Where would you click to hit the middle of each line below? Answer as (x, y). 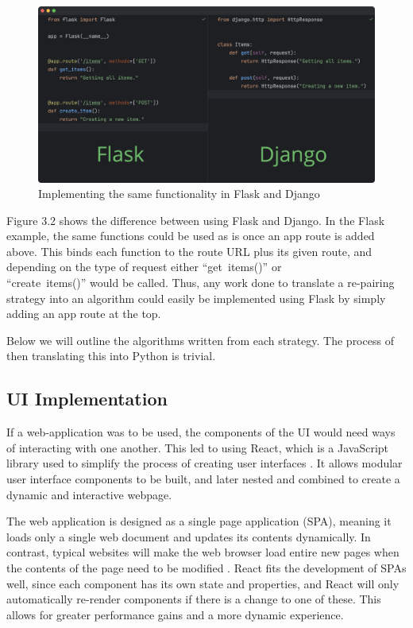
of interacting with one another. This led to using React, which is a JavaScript (198, 447)
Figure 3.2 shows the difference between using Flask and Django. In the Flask (196, 220)
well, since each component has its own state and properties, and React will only (203, 583)
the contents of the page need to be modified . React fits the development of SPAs (206, 568)
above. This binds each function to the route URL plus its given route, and (189, 251)
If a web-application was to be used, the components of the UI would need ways (201, 432)
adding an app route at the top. (84, 314)
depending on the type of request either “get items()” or (144, 267)
